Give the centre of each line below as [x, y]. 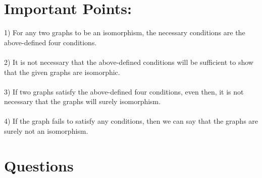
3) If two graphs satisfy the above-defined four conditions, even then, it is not [124, 91]
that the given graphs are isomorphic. [62, 72]
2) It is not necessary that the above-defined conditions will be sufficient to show [129, 62]
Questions [39, 165]
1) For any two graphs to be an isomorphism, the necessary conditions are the [125, 32]
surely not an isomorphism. [46, 131]
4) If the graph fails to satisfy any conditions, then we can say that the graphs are [131, 121]
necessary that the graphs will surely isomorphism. [83, 101]
